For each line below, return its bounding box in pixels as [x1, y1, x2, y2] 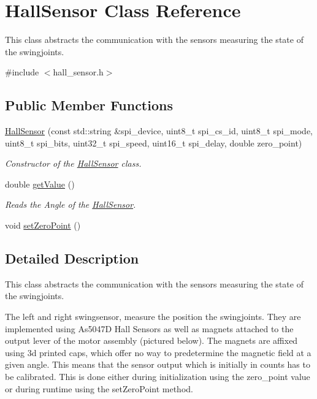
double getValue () [5, 177, 75, 190]
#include [5, 66, 39, 78]
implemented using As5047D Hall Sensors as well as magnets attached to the [5, 322, 294, 335]
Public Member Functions [5, 96, 173, 115]
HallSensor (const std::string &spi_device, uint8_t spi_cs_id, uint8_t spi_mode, [5, 124, 313, 137]
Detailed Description [5, 249, 139, 268]
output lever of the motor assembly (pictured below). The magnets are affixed [5, 334, 298, 347]
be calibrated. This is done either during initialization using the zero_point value [5, 370, 310, 383]
